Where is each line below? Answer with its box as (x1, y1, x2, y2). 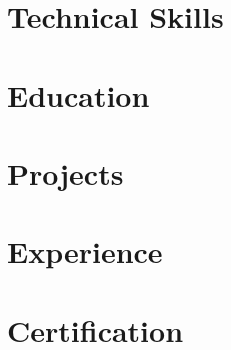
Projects (7, 152, 124, 193)
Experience (7, 231, 163, 272)
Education (7, 74, 150, 115)
